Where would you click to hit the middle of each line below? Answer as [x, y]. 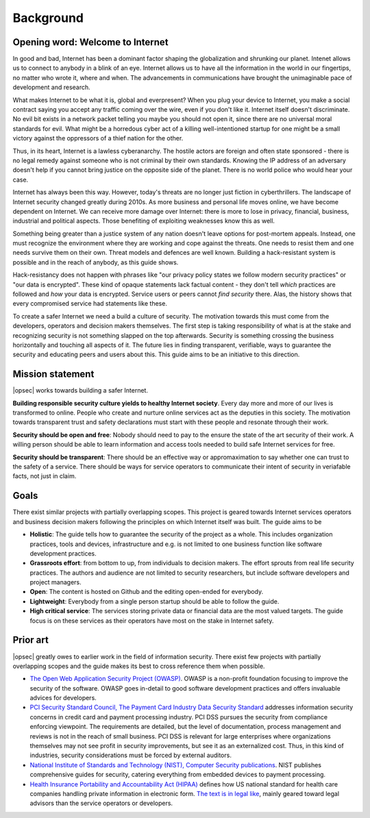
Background [48, 18]
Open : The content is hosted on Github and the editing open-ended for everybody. [147, 592]
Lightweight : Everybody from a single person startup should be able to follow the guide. [155, 601]
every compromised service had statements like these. [90, 303]
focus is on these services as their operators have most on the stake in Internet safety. [152, 621]
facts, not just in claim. [45, 476]
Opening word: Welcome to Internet [90, 42]
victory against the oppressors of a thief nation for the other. [98, 138]
